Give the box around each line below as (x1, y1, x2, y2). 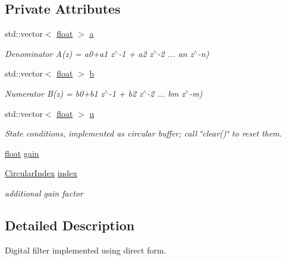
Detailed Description (5, 215, 135, 234)
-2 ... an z (157, 47, 194, 59)
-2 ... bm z (147, 87, 185, 99)
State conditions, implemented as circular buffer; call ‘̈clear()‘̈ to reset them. (5, 127, 282, 139)
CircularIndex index (5, 167, 77, 179)
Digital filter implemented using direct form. (5, 243, 166, 256)
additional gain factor (5, 186, 83, 199)
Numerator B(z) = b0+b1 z (5, 87, 105, 99)
